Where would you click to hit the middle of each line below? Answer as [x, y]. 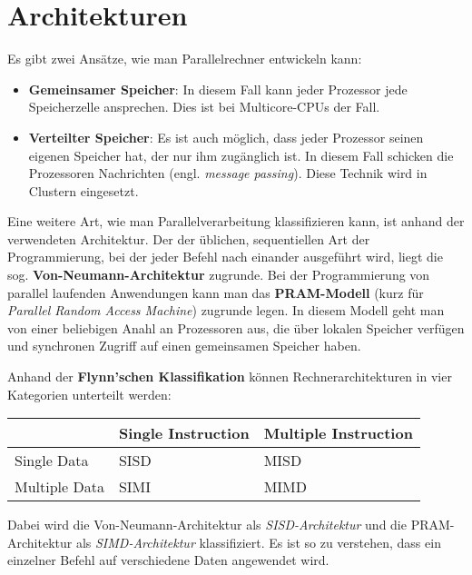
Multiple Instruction [338, 433]
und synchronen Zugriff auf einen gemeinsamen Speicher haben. [184, 346]
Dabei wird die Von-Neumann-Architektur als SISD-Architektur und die [207, 525]
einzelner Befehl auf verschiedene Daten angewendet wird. [168, 560]
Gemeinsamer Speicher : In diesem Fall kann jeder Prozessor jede [218, 89]
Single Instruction [184, 433]
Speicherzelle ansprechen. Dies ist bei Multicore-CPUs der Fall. [204, 107]
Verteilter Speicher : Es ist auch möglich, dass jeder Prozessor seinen [226, 137]
